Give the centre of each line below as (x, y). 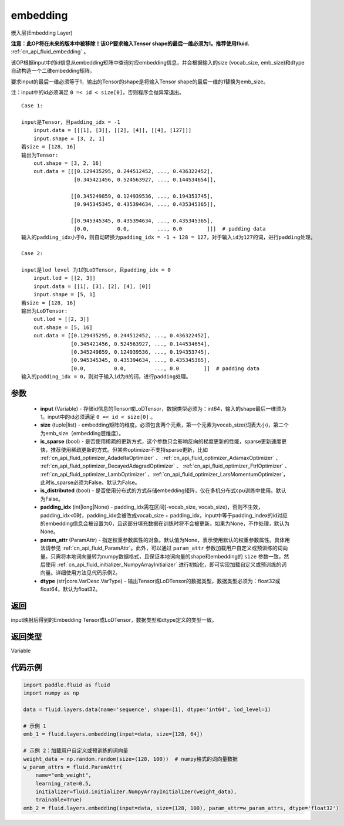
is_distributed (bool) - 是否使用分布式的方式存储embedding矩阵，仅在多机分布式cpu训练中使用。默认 (163, 490)
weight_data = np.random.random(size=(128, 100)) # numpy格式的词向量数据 (130, 759)
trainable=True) (59, 800)
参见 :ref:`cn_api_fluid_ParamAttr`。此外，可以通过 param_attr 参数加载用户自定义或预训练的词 (166, 548)
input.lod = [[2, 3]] (65, 278)
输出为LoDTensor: (45, 311)
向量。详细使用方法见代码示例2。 (80, 573)
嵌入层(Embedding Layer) (42, 33)
